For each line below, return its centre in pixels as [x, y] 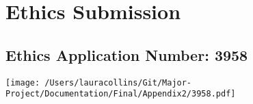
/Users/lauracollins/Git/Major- [118, 82]
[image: [23, 82]
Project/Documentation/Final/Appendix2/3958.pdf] [121, 94]
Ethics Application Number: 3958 [127, 54]
